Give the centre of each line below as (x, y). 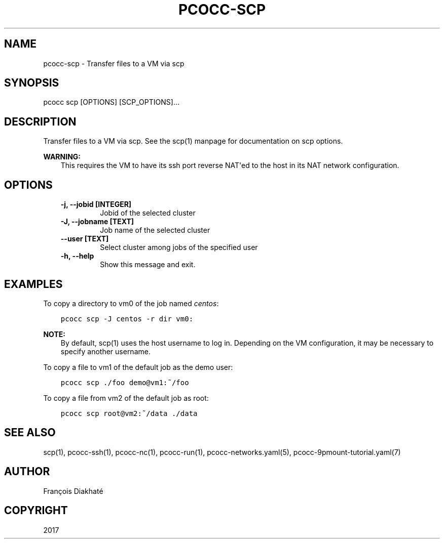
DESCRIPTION (40, 121)
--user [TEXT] (85, 239)
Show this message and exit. (148, 265)
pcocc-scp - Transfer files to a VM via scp (114, 63)
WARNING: (62, 157)
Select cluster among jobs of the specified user (179, 247)
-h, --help (77, 256)
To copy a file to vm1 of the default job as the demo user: (138, 367)
